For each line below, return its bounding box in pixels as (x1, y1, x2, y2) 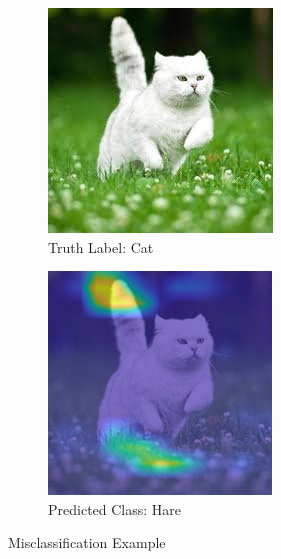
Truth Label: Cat (48, 236, 154, 257)
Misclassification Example (8, 532, 166, 553)
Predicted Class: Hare (48, 498, 182, 519)
